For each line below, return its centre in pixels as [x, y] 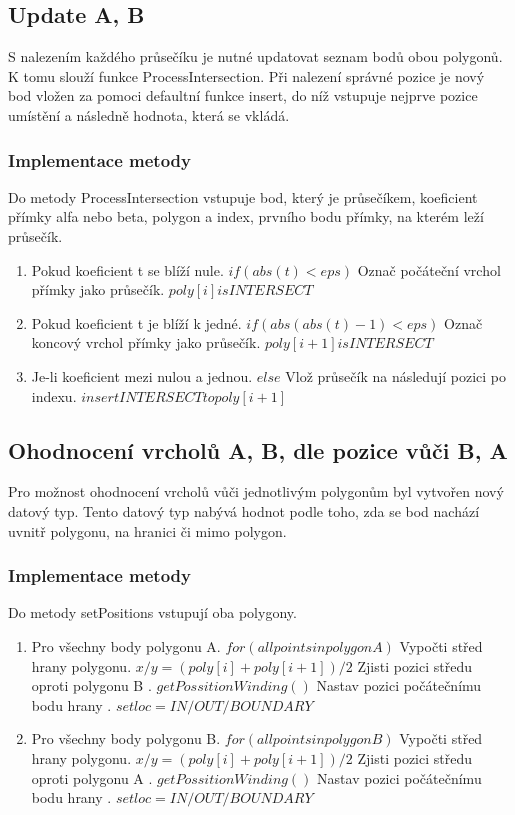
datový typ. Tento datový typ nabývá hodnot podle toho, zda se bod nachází [244, 510]
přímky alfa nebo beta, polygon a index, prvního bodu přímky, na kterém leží [246, 216]
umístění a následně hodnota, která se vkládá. [149, 114]
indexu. [54, 395]
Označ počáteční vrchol [429, 269]
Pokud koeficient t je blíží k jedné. [136, 322]
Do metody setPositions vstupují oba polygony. [152, 612]
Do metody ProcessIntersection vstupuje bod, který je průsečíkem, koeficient [243, 196]
